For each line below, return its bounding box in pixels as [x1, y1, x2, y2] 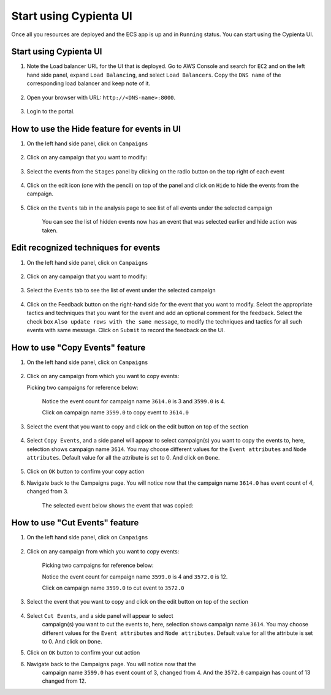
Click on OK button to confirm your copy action [26, 468, 145, 475]
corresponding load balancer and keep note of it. [26, 80, 150, 87]
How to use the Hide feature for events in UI [11, 123, 181, 134]
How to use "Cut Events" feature [11, 518, 139, 528]
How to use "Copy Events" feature [11, 342, 146, 352]
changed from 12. [42, 677, 86, 685]
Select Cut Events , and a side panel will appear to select [26, 612, 174, 619]
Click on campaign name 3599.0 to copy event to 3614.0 [42, 409, 189, 416]
